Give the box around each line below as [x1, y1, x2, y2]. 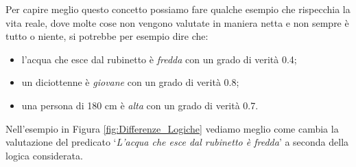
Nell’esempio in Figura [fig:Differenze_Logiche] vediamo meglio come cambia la [5, 121, 339, 135]
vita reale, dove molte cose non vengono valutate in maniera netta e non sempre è [5, 15, 349, 30]
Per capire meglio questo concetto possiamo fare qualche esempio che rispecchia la [5, 2, 351, 16]
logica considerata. [5, 148, 83, 162]
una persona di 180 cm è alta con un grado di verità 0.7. [21, 98, 259, 112]
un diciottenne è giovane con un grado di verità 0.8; [21, 75, 239, 89]
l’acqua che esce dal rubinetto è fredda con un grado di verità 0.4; [21, 52, 297, 66]
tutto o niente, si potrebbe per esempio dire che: [5, 29, 209, 43]
